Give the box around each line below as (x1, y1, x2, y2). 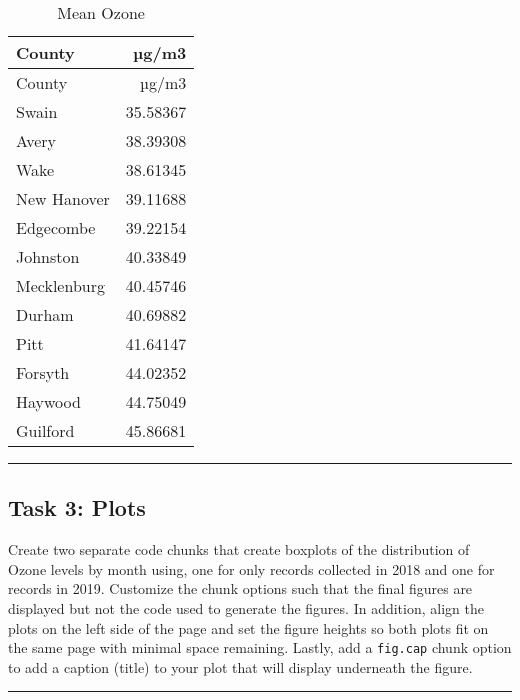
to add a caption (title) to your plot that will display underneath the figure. (8, 656, 473, 677)
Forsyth (16, 361, 70, 384)
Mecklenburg (16, 274, 105, 297)
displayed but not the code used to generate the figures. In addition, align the (8, 597, 484, 618)
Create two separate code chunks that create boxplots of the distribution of (8, 539, 470, 560)
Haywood (16, 390, 81, 413)
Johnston (16, 245, 80, 268)
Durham (16, 303, 74, 326)
